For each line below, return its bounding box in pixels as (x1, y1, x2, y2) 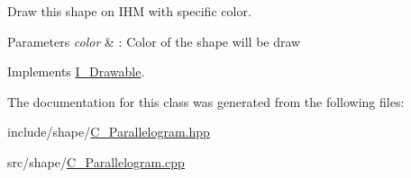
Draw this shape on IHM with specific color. (7, 2, 251, 20)
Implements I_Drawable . (7, 62, 145, 81)
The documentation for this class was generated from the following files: (7, 92, 405, 111)
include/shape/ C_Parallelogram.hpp (7, 122, 210, 141)
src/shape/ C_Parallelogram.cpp (7, 152, 185, 171)
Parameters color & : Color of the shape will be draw (7, 31, 301, 50)
